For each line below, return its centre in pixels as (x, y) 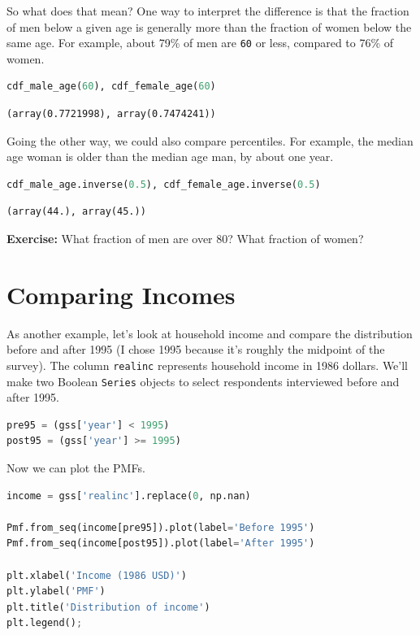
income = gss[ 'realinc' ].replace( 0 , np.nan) (129, 496)
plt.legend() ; (45, 623)
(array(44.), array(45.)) (76, 212)
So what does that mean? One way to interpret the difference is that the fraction (208, 11)
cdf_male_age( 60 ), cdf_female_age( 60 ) (111, 87)
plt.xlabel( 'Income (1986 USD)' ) (97, 575)
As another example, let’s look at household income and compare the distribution (210, 333)
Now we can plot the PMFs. (76, 468)
